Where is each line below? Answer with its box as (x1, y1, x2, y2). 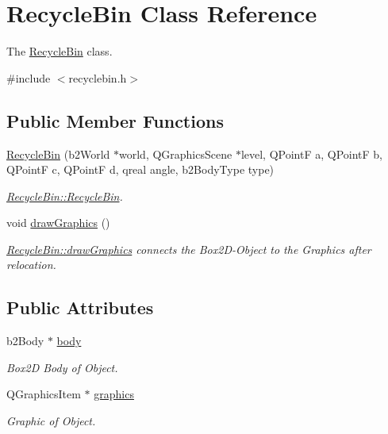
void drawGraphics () (6, 214, 110, 231)
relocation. (6, 256, 56, 273)
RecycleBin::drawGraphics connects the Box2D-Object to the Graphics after (6, 240, 371, 257)
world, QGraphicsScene (119, 145, 232, 162)
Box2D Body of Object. (6, 359, 118, 375)
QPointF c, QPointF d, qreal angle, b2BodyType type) (6, 161, 275, 178)
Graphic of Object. (6, 413, 96, 429)
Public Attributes (6, 295, 154, 320)
